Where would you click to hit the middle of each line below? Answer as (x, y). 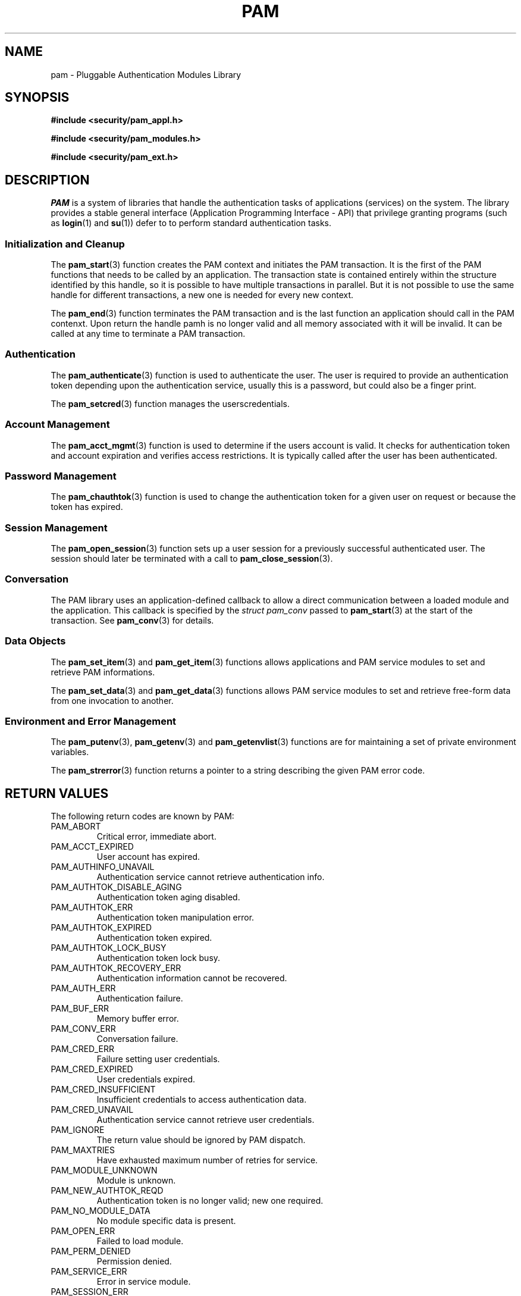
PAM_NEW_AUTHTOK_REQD (107, 1191)
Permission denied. (134, 1261)
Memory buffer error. (138, 1019)
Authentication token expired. (154, 938)
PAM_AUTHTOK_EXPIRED (101, 928)
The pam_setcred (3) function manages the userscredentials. (170, 403)
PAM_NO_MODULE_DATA (101, 1211)
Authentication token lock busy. (159, 958)
